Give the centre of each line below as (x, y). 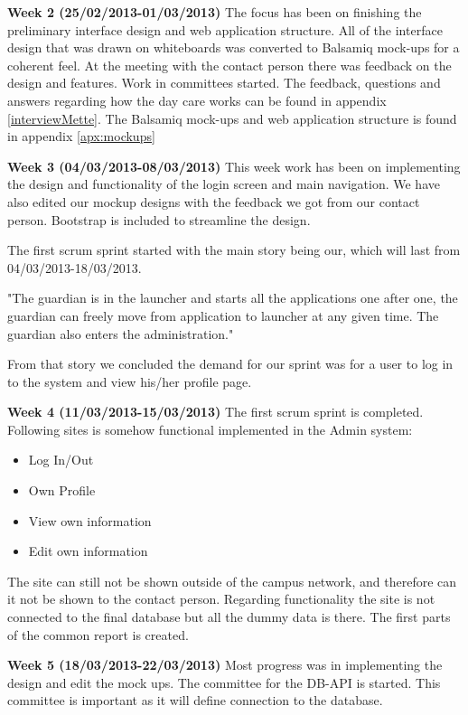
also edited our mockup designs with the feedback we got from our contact (214, 201)
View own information (90, 520)
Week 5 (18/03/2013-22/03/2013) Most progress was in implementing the (225, 665)
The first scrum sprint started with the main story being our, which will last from (234, 250)
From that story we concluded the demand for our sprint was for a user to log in (230, 364)
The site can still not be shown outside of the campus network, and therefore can (232, 581)
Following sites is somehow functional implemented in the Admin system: (210, 429)
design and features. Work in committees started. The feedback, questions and (224, 83)
